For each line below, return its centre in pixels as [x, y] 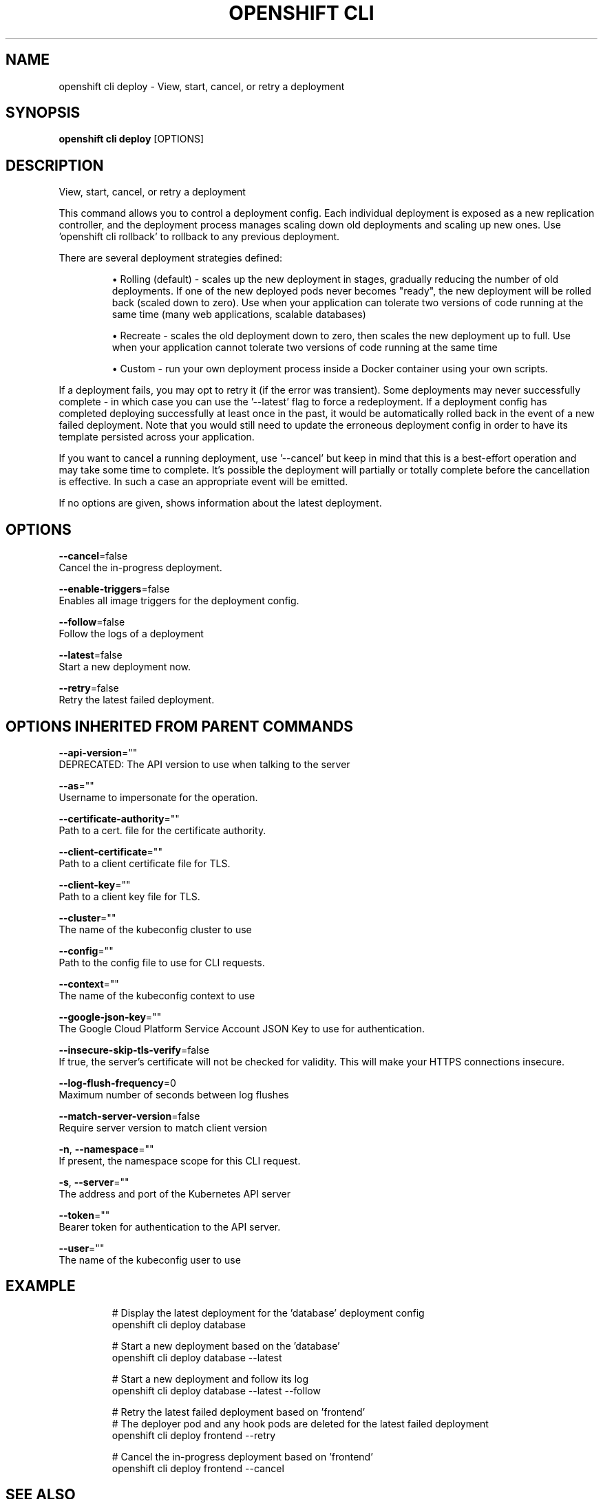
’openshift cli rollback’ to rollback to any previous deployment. [199, 237]
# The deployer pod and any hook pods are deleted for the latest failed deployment [300, 1423]
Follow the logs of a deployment [131, 634]
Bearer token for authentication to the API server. [170, 1226]
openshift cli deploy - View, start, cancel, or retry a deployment [202, 86]
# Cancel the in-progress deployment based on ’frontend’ [242, 1456]
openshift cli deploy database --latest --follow [216, 1390]
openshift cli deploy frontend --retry [194, 1435]
